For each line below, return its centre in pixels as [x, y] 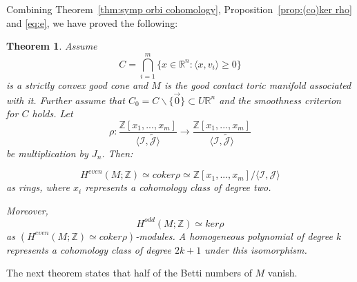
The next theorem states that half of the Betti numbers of [129, 273]
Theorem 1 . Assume [52, 46]
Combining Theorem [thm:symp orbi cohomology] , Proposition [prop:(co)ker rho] [179, 9]
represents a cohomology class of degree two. [178, 187]
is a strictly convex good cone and [77, 84]
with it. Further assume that [66, 100]
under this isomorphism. [256, 249]
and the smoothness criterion [280, 100]
